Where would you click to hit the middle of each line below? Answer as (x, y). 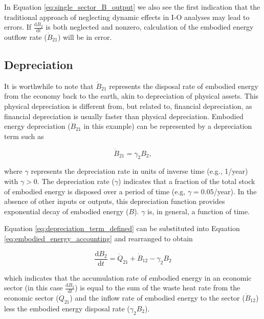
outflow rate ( (26, 37)
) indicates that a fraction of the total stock (187, 181)
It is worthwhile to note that (49, 86)
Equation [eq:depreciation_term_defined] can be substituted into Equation (122, 228)
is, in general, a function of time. (199, 211)
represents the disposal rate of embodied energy (184, 86)
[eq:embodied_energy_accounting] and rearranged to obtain (98, 238)
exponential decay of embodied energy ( (67, 211)
